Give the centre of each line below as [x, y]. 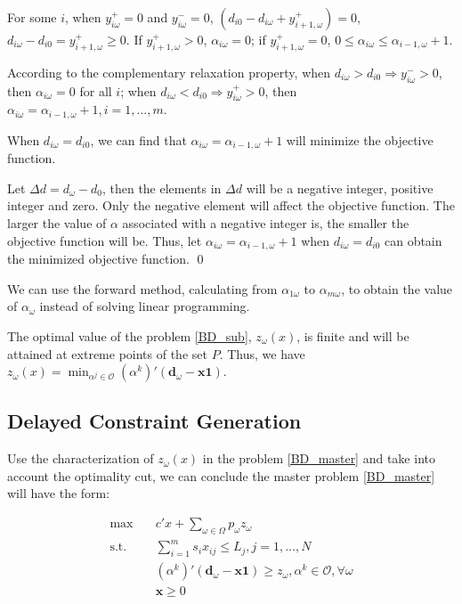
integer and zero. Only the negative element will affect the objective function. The [231, 205]
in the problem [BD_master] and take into [319, 458]
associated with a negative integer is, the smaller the [266, 223]
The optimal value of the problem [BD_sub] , [130, 335]
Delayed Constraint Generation [154, 421]
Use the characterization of [81, 458]
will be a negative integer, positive [340, 188]
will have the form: [59, 493]
